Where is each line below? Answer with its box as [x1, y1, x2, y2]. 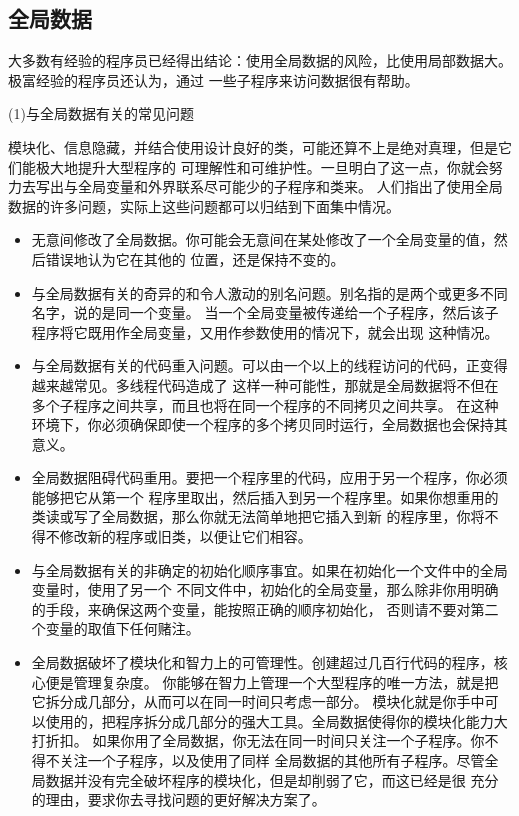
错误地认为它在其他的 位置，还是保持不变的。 [45, 248, 345, 269]
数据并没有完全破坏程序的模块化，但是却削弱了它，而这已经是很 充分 [45, 769, 499, 790]
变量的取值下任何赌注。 [45, 618, 200, 639]
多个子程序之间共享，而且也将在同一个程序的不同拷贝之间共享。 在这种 [31, 394, 499, 415]
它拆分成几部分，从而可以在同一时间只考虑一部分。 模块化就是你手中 [31, 691, 485, 712]
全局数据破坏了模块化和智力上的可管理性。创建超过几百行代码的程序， [31, 652, 494, 673]
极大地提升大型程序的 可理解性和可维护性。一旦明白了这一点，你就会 [35, 156, 489, 177]
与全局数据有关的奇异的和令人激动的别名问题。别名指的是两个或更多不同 [31, 282, 508, 303]
